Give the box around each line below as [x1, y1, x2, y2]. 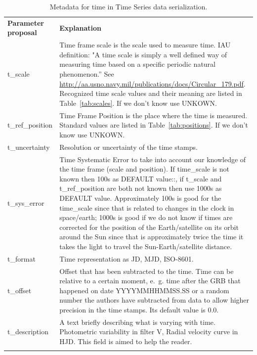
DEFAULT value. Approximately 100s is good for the [59, 192, 221, 203]
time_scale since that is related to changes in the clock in [59, 202, 234, 213]
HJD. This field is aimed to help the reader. [59, 336, 192, 346]
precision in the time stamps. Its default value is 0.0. [59, 304, 219, 314]
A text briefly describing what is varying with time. [59, 316, 215, 327]
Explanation [59, 22, 102, 33]
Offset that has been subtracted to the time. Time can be [59, 266, 234, 276]
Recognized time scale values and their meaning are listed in [59, 88, 242, 98]
